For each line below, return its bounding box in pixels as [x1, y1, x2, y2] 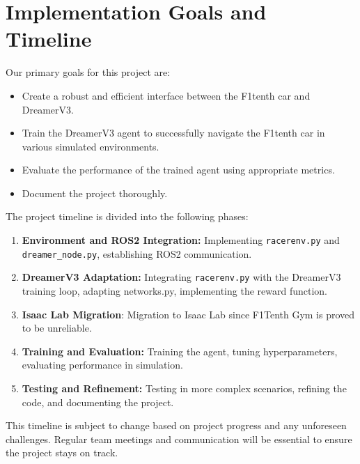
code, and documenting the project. [22, 394, 174, 409]
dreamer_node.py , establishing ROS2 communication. [22, 246, 252, 261]
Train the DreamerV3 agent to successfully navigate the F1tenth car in [22, 125, 325, 140]
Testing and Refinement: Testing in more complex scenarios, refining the [22, 381, 347, 395]
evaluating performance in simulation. [22, 357, 183, 372]
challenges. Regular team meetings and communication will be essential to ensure [6, 431, 352, 446]
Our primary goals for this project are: [6, 65, 171, 79]
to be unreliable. [22, 320, 92, 335]
